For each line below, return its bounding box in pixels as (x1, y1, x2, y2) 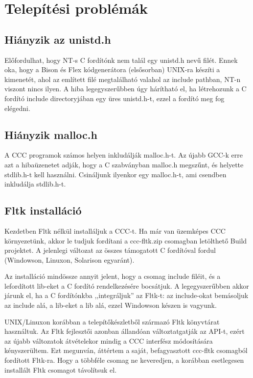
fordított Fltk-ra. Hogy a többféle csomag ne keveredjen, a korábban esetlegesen (4, 355, 244, 365)
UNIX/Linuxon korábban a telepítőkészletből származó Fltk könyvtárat (4, 316, 220, 326)
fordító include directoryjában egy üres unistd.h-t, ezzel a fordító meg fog (4, 93, 225, 103)
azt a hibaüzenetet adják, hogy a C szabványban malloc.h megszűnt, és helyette (4, 159, 244, 169)
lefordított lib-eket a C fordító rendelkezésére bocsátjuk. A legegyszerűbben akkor (4, 280, 249, 291)
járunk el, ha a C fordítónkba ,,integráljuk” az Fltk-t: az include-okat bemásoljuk (4, 290, 249, 300)
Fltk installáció (4, 203, 82, 218)
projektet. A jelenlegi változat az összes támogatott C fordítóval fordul (4, 245, 216, 255)
